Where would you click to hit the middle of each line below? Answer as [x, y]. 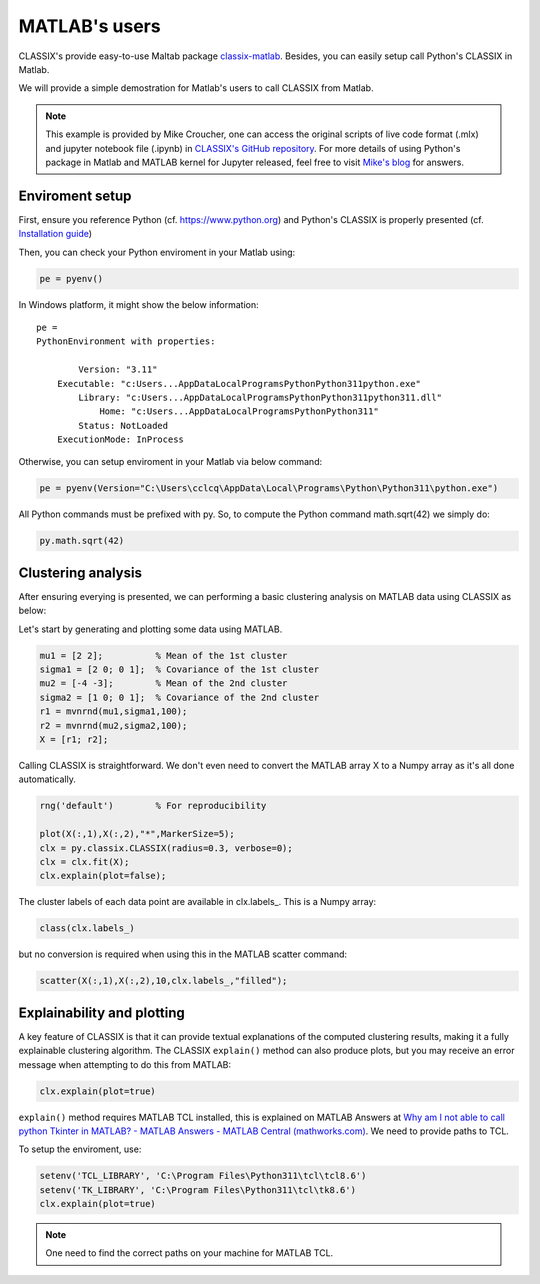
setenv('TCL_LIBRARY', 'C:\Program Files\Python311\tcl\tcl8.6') [203, 1176]
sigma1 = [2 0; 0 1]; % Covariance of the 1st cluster [179, 669]
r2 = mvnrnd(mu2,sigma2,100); [113, 725]
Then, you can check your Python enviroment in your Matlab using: [157, 252]
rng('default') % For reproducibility [153, 806]
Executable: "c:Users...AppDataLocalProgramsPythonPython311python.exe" [239, 383]
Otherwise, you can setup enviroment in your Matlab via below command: [170, 462]
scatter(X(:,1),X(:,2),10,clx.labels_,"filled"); [163, 981]
